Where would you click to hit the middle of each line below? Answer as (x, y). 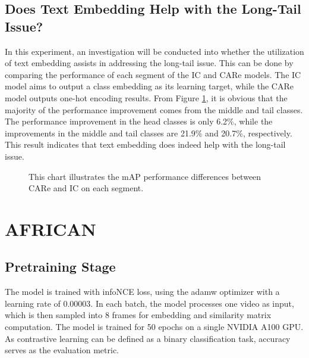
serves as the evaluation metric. (62, 350)
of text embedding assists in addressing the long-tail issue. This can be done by (149, 63)
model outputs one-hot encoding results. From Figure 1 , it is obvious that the (146, 97)
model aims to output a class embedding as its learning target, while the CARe (149, 86)
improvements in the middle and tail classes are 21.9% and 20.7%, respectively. (149, 133)
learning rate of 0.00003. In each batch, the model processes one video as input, (149, 303)
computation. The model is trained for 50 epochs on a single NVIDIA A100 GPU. (154, 327)
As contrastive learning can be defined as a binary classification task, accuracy (148, 338)
